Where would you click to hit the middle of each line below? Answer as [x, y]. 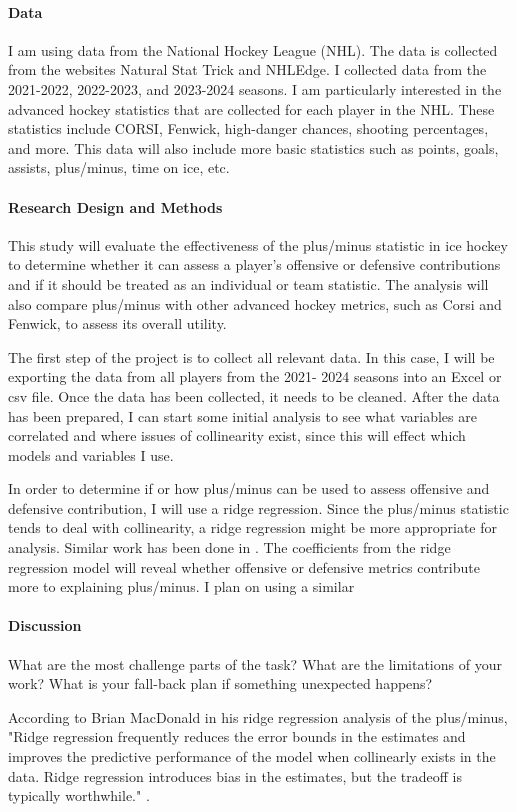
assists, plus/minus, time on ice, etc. [119, 167]
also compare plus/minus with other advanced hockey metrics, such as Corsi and [255, 303]
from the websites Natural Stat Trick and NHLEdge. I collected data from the [247, 69]
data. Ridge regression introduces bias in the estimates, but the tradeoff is [235, 775]
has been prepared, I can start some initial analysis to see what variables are [242, 415]
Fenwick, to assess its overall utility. [117, 323]
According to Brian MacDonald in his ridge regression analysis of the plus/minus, [258, 716]
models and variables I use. [91, 454]
